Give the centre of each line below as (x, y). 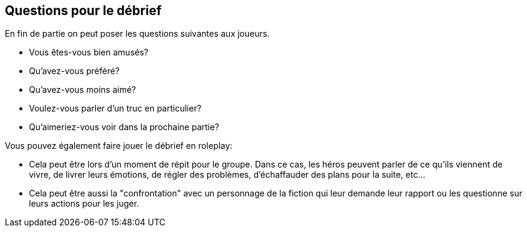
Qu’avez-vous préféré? (74, 71)
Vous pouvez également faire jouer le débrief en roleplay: (119, 146)
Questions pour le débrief (83, 11)
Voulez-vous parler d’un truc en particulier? (115, 108)
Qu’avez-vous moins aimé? (83, 90)
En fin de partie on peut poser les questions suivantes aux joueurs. (137, 34)
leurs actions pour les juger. (84, 204)
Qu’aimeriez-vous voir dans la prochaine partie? (124, 127)
